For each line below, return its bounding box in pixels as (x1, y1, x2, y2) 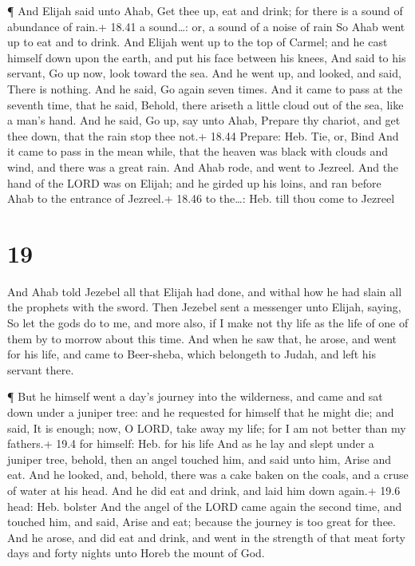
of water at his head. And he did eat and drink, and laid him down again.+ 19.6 (7, 481, 401, 498)
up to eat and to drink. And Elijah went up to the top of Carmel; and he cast (7, 34, 388, 50)
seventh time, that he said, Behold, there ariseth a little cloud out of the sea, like (7, 96, 404, 113)
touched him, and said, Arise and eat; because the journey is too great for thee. (7, 513, 396, 530)
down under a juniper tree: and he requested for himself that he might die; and (7, 404, 394, 420)
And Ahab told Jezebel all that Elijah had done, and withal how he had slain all (7, 283, 402, 299)
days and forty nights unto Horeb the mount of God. (7, 544, 265, 561)
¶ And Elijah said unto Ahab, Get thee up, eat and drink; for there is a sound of (7, 2, 403, 18)
